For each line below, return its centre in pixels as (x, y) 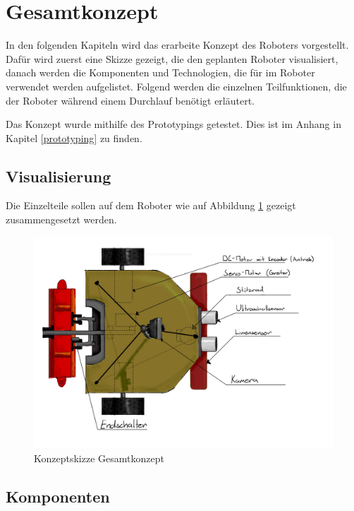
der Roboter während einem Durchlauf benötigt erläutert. (130, 100)
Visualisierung (59, 176)
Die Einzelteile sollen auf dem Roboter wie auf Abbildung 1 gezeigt (151, 205)
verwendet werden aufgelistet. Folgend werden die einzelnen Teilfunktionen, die (176, 86)
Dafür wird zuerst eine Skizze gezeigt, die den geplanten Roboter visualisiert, (172, 58)
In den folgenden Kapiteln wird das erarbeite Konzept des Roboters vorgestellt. (177, 45)
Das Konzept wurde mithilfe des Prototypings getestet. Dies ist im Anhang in (173, 124)
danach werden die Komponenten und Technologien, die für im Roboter (160, 72)
